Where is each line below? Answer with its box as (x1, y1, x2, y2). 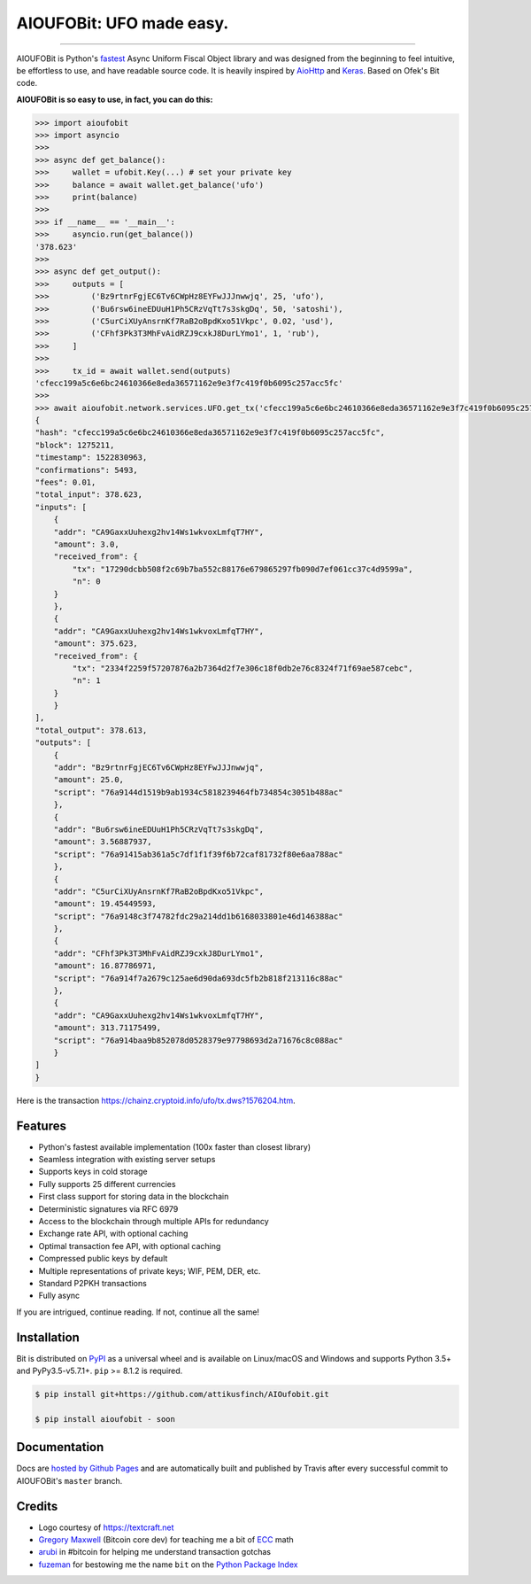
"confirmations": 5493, (35, 465, 139, 475)
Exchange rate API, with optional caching (38, 1228, 189, 1239)
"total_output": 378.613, (35, 725, 148, 735)
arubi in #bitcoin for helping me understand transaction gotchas (38, 1547, 272, 1557)
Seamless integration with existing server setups (38, 1154, 216, 1165)
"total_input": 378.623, (35, 490, 143, 500)
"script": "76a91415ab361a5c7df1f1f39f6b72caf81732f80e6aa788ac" (53, 849, 343, 859)
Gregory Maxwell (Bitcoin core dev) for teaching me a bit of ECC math (38, 1534, 294, 1545)
